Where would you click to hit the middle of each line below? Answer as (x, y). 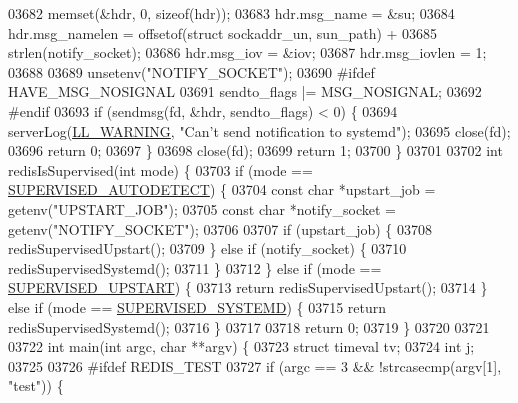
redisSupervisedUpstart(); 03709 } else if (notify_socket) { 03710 (207, 248)
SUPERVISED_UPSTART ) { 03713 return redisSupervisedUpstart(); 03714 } (248, 287)
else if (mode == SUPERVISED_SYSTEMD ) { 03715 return (197, 306)
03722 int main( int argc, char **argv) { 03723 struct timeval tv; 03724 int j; (241, 346)
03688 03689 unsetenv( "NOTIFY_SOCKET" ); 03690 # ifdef (191, 71)
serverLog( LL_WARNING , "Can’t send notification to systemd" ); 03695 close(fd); (259, 130)
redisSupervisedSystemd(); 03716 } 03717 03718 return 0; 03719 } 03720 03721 (249, 326)
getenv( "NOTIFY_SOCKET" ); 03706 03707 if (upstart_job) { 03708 (220, 228)
